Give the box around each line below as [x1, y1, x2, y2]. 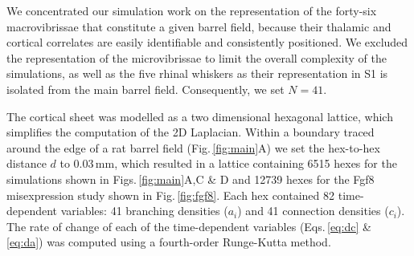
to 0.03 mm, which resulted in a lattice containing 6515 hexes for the [59, 155, 397, 172]
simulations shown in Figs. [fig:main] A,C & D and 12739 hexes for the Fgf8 [6, 170, 375, 187]
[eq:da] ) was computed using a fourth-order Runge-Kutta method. [6, 234, 331, 250]
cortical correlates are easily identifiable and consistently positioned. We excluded [6, 34, 408, 51]
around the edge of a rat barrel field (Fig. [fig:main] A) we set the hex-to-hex [6, 139, 380, 156]
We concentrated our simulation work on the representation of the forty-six [6, 2, 377, 18]
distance [6, 155, 47, 172]
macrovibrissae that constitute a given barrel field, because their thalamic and [6, 18, 391, 35]
